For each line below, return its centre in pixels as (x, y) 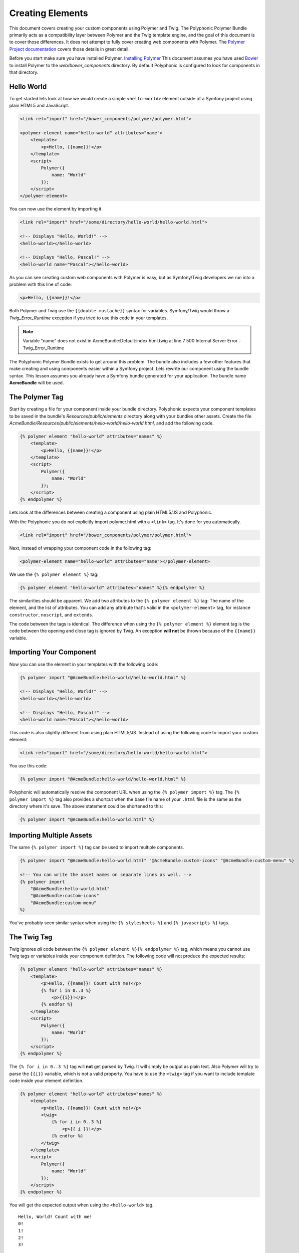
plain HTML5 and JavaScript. (39, 106)
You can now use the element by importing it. (56, 209)
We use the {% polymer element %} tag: (54, 574)
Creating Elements (49, 13)
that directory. (24, 72)
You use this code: (28, 766)
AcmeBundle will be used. (37, 383)
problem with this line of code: (41, 284)
